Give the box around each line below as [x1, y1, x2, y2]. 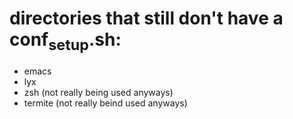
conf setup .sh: [9, 28, 122, 54]
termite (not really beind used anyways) [23, 97, 188, 109]
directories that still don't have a [9, 7, 284, 30]
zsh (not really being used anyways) [23, 86, 174, 98]
